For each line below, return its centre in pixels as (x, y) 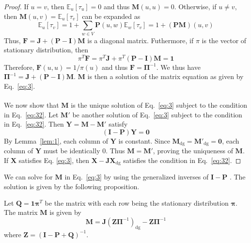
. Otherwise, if (195, 6)
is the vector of (224, 40)
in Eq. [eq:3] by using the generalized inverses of (137, 177)
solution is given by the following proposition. (72, 186)
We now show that (31, 105)
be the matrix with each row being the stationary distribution (137, 202)
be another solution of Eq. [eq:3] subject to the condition (157, 114)
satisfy (118, 124)
